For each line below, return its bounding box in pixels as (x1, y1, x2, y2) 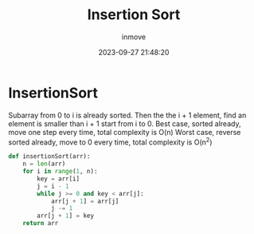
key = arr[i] (37, 174, 80, 183)
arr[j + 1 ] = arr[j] (50, 197, 119, 205)
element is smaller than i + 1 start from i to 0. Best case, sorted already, (8, 118, 241, 129)
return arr (22, 220, 59, 228)
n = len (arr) (22, 160, 66, 169)
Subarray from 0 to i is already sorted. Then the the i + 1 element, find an (8, 110, 247, 120)
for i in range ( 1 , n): (22, 168, 98, 176)
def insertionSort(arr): (8, 153, 91, 161)
